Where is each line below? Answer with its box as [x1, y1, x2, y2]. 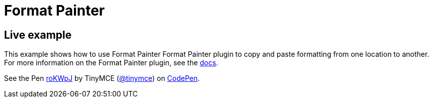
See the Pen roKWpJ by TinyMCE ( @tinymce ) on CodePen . [4, 74, 200, 83]
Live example [4, 28, 72, 41]
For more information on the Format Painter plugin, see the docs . [4, 58, 218, 67]
